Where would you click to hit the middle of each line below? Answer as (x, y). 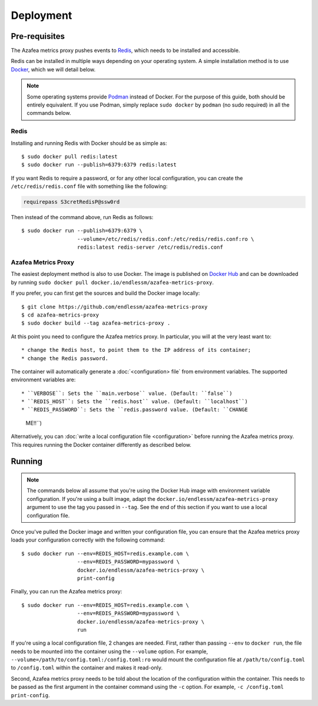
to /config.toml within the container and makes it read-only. (87, 668)
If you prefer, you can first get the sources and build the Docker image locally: (105, 293)
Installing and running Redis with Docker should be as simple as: (89, 143)
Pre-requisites (38, 36)
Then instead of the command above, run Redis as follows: (82, 217)
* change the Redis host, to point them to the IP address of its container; (136, 350)
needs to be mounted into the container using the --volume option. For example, (110, 651)
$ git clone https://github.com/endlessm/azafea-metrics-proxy (115, 307)
